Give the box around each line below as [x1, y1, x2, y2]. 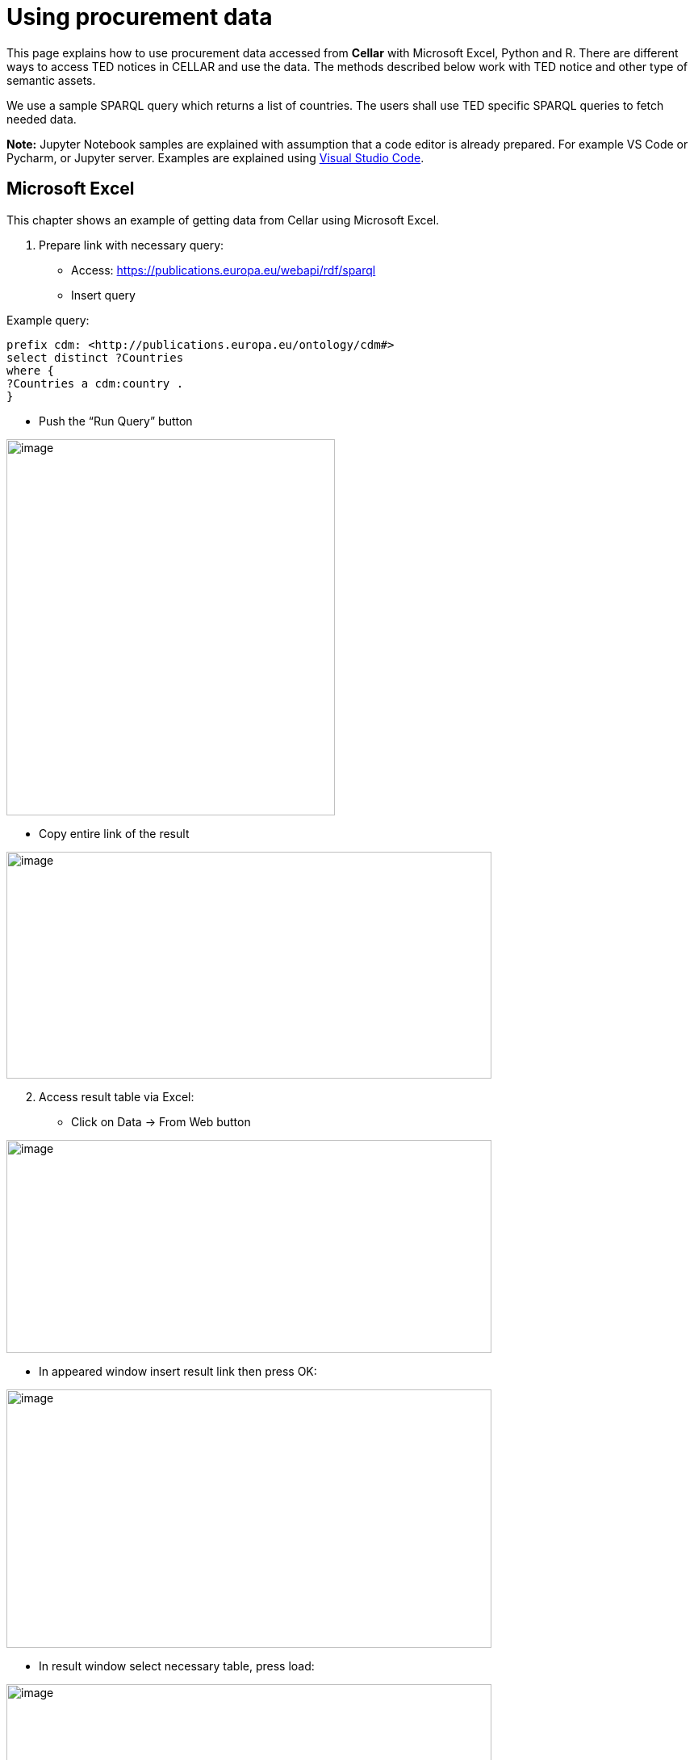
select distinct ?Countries [6, 350, 184, 364]
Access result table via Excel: [39, 1089, 194, 1104]
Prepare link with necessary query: [39, 237, 224, 252]
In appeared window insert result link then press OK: [39, 1364, 317, 1378]
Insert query [71, 287, 136, 302]
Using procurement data [6, 3, 273, 31]
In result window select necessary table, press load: [39, 1658, 315, 1673]
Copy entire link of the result [39, 826, 190, 840]
